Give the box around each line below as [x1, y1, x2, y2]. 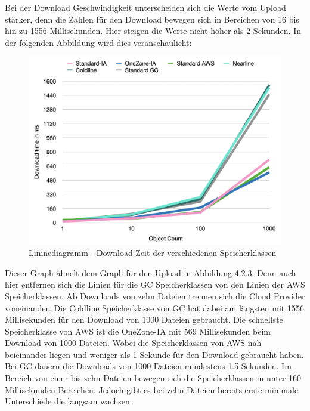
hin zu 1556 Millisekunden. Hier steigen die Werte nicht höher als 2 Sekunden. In [5, 24, 301, 37]
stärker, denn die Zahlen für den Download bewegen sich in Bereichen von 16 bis [5, 13, 299, 25]
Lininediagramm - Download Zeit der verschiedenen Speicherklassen [29, 246, 277, 259]
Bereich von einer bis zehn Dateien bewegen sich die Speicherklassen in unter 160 [5, 372, 302, 384]
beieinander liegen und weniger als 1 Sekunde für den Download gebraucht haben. [5, 348, 304, 360]
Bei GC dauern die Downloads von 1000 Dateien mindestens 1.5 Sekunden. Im [5, 360, 292, 372]
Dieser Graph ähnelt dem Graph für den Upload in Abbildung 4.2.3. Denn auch [5, 266, 296, 279]
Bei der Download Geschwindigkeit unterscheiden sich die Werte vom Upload [5, 1, 286, 13]
